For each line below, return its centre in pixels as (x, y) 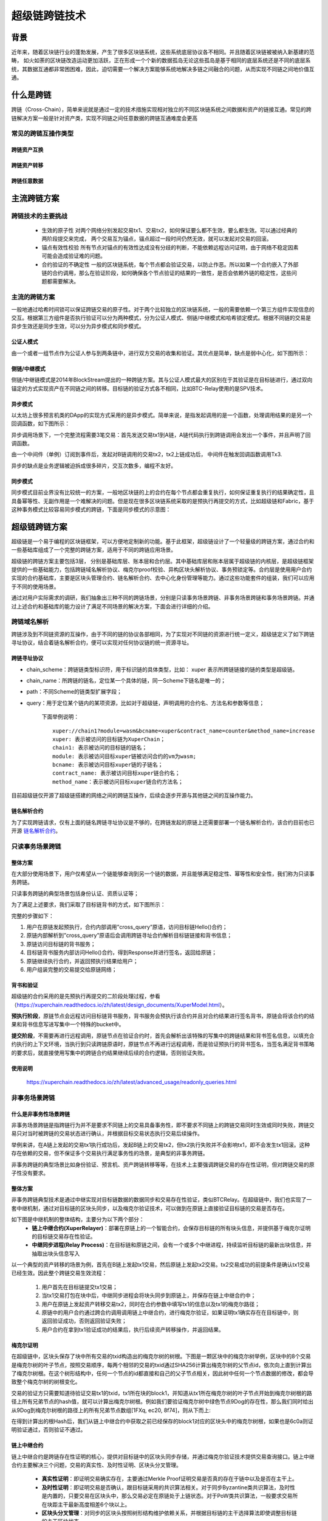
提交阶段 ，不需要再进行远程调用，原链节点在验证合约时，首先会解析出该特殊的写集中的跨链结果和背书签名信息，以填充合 (163, 1035)
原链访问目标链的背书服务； (61, 944)
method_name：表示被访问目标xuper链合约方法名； (118, 781)
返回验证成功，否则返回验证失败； (84, 1321)
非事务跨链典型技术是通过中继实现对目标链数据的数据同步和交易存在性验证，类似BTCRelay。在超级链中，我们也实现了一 (162, 1200)
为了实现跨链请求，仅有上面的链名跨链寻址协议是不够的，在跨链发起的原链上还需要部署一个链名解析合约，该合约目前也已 (163, 822)
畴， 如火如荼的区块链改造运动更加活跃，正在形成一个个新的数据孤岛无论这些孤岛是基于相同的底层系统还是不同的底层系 (161, 60)
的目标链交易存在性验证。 (64, 1236)
